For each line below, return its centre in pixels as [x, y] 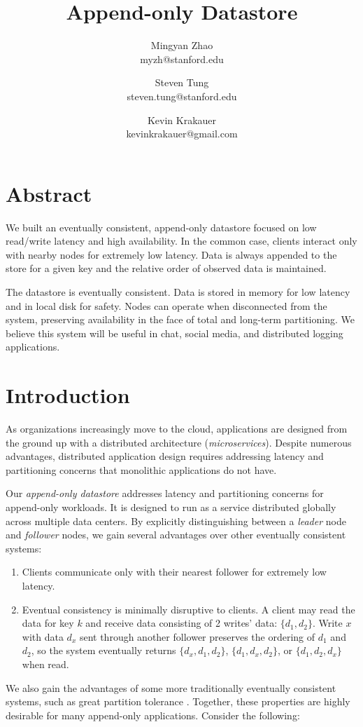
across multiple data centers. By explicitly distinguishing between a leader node [176, 521]
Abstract [49, 193]
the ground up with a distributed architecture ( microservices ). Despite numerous [179, 442]
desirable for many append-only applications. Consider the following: [153, 715]
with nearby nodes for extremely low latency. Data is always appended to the [171, 254]
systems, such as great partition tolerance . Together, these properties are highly [178, 701]
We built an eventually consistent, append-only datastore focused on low [161, 227]
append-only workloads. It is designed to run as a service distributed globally [171, 507]
